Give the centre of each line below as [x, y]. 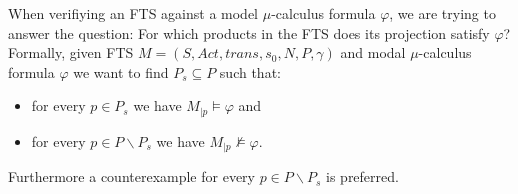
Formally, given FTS [71, 52]
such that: [250, 71]
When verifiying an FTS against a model [133, 13]
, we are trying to [442, 13]
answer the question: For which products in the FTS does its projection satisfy [249, 32]
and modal [373, 52]
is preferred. [362, 176]
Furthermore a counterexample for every [131, 176]
